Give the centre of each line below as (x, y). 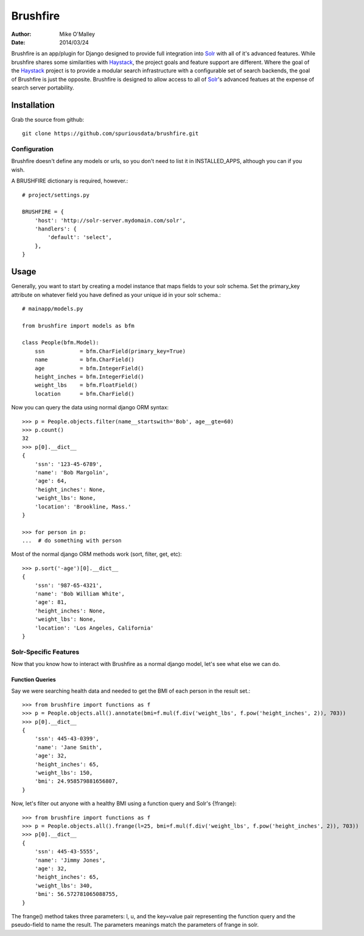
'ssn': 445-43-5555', (67, 852)
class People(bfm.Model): (61, 343)
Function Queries (33, 680)
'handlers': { (56, 229)
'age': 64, (51, 481)
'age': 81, (51, 602)
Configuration (33, 149)
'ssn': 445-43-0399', (67, 739)
